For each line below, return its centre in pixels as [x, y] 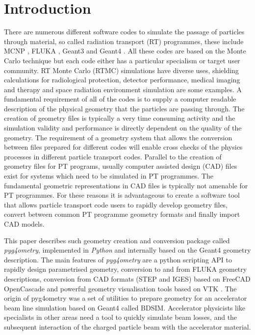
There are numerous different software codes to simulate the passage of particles [124, 32]
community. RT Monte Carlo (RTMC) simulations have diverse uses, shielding [121, 70]
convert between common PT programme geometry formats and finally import [122, 214]
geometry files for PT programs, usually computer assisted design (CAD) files [121, 166]
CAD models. [24, 224]
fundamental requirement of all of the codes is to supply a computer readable [120, 99]
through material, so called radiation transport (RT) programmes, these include [124, 41]
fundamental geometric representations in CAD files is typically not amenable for [126, 185]
